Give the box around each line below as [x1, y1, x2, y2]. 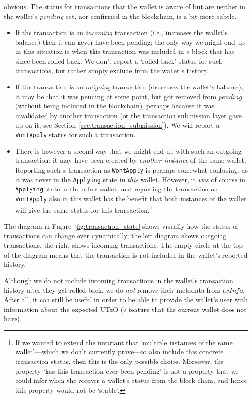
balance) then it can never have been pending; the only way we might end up [15, 36, 245, 47]
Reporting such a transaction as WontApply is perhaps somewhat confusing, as [15, 164, 248, 174]
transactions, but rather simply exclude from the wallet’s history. [15, 65, 208, 75]
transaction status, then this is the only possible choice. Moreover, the [15, 356, 224, 366]
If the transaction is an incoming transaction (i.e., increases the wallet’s [15, 27, 228, 37]
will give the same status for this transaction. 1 [15, 203, 153, 215]
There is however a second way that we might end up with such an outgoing [15, 145, 242, 156]
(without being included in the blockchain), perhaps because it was [15, 101, 215, 111]
